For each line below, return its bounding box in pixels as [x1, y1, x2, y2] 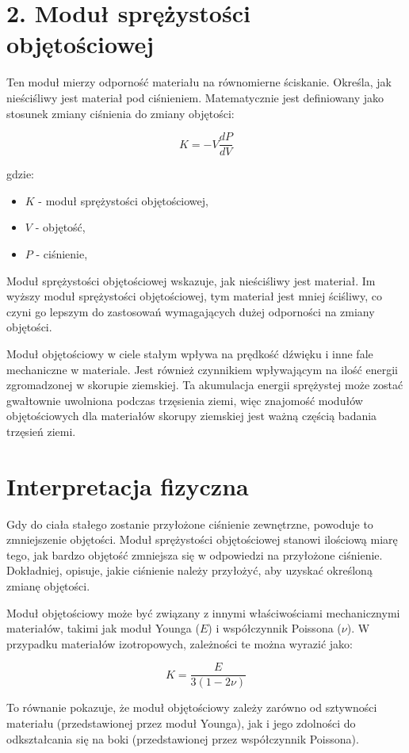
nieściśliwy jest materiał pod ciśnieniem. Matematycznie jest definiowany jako [6, 89, 384, 105]
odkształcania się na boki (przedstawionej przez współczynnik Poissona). [6, 730, 359, 747]
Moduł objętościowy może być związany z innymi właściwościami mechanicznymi [6, 604, 400, 621]
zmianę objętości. [6, 577, 90, 594]
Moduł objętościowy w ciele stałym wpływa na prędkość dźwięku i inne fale [6, 345, 373, 361]
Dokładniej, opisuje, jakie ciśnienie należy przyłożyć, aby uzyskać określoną [6, 562, 373, 579]
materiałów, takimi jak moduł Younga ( [6, 620, 200, 636]
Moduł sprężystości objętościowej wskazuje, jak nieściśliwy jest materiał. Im [6, 272, 376, 289]
